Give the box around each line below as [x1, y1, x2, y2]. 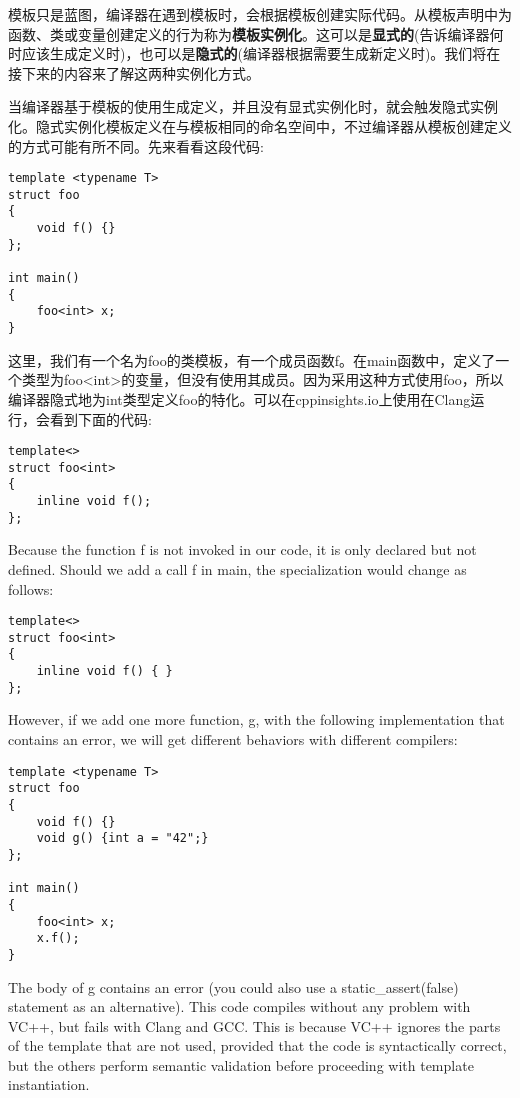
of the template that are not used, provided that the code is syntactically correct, [8, 1035, 507, 1056]
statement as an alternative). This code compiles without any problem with [8, 996, 471, 1017]
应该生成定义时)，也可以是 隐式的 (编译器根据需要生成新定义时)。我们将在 [21, 43, 501, 64]
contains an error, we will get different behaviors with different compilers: [8, 729, 458, 750]
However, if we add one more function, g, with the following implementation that [8, 709, 505, 730]
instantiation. [8, 1074, 90, 1095]
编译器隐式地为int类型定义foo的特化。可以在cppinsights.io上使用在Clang [8, 388, 471, 409]
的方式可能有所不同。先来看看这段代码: [8, 135, 264, 156]
